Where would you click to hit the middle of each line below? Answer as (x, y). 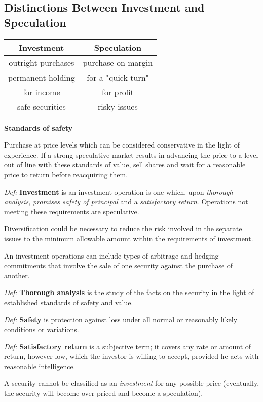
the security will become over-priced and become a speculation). (104, 393)
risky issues (118, 106)
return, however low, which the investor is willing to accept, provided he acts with (131, 356)
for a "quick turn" (118, 77)
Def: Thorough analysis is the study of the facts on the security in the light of (129, 292)
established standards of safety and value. (69, 302)
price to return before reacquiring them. (66, 174)
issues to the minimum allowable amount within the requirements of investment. (129, 238)
